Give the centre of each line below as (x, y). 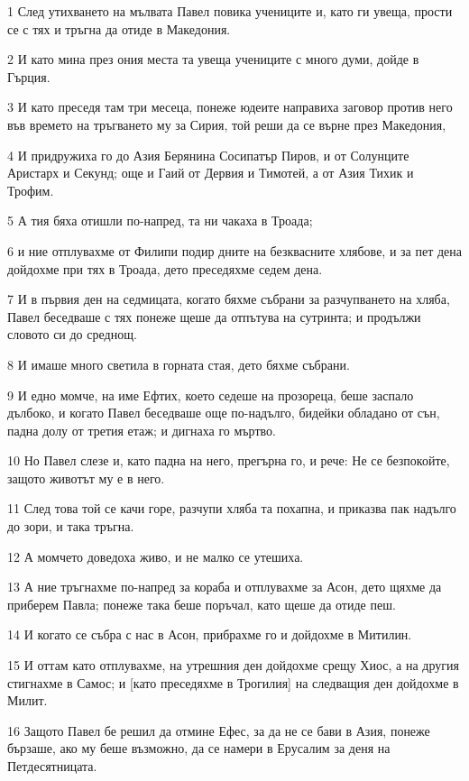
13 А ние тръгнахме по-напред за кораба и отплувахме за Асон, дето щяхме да (225, 587)
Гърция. (29, 76)
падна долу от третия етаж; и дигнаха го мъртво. (142, 430)
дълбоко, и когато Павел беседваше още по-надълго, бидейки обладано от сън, (224, 413)
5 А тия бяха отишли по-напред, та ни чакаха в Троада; (160, 221)
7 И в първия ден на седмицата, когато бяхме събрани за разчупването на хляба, (229, 299)
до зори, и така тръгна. (71, 526)
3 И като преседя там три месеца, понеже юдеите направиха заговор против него (230, 107)
